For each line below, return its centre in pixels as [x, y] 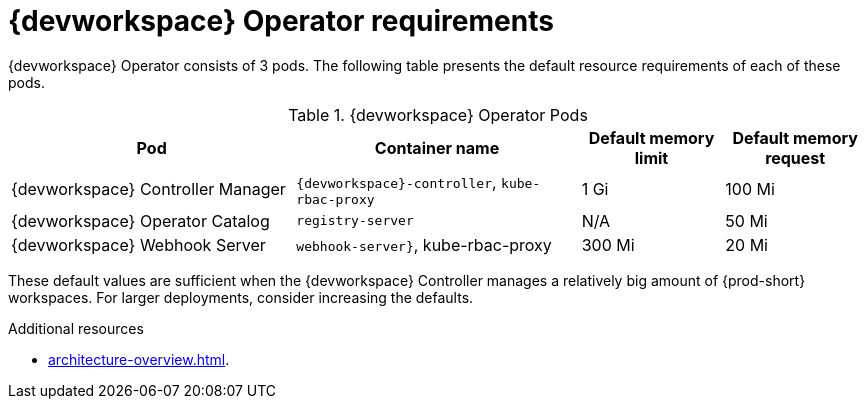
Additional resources [76, 328]
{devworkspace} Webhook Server [138, 244]
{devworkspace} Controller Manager [148, 189]
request [795, 157]
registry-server [355, 221]
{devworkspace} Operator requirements [281, 21]
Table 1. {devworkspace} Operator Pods [438, 114]
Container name [437, 147]
